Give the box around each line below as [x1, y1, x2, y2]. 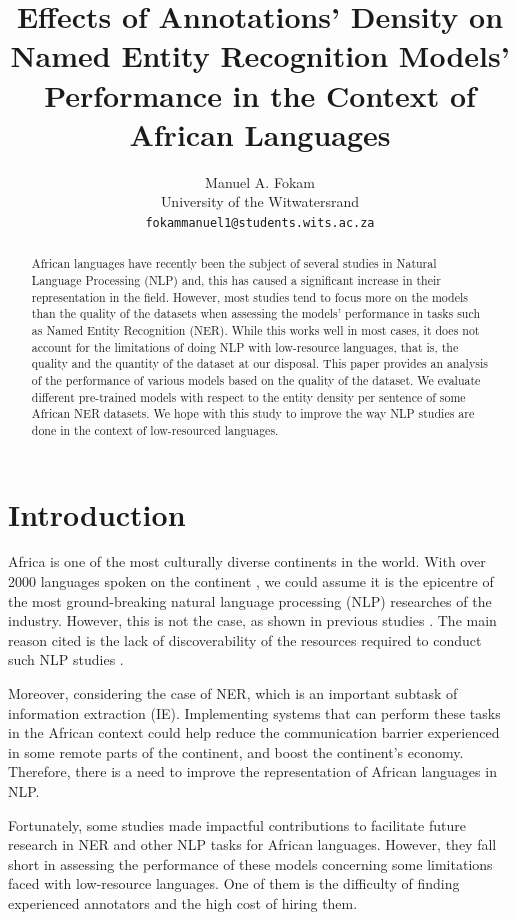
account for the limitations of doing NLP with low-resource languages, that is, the [31, 338, 459, 355]
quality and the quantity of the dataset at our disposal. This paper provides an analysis [31, 355, 488, 372]
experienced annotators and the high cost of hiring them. [8, 892, 358, 913]
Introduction [8, 493, 186, 534]
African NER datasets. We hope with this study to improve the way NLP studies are [31, 405, 475, 422]
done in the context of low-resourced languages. [31, 421, 279, 438]
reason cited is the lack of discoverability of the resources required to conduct [8, 629, 482, 650]
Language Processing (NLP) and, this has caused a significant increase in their [31, 271, 441, 288]
